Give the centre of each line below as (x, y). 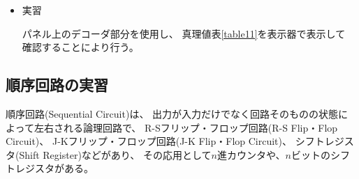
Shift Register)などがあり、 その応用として (115, 154)
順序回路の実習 (57, 85)
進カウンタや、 (251, 154)
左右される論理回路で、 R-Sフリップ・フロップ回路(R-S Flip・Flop (186, 127)
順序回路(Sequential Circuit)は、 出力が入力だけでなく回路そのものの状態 (172, 113)
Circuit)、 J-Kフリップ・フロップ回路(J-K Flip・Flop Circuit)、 (149, 141)
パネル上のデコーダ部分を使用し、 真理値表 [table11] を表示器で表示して (184, 33)
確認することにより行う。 (80, 47)
